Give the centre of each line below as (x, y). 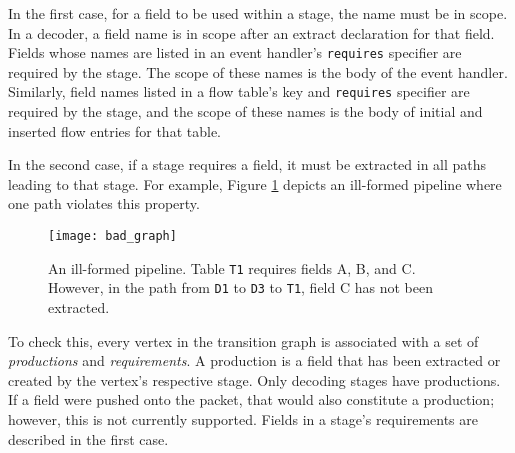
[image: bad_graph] (112, 236)
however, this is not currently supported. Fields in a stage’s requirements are (243, 419)
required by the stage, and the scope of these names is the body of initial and (245, 111)
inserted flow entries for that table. (114, 130)
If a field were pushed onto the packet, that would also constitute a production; (251, 399)
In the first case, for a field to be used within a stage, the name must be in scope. (258, 13)
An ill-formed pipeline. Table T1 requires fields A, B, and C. (232, 267)
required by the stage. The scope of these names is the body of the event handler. (258, 71)
